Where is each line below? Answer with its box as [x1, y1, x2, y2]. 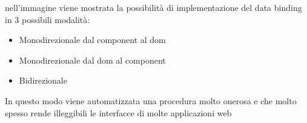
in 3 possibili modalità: [5, 13, 90, 25]
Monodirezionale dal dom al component [19, 53, 166, 66]
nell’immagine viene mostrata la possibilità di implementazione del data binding [5, 1, 302, 13]
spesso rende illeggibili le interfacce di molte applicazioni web [5, 106, 232, 119]
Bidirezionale [19, 74, 67, 87]
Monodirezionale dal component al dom [19, 33, 166, 46]
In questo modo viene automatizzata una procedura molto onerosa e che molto [5, 94, 297, 107]
